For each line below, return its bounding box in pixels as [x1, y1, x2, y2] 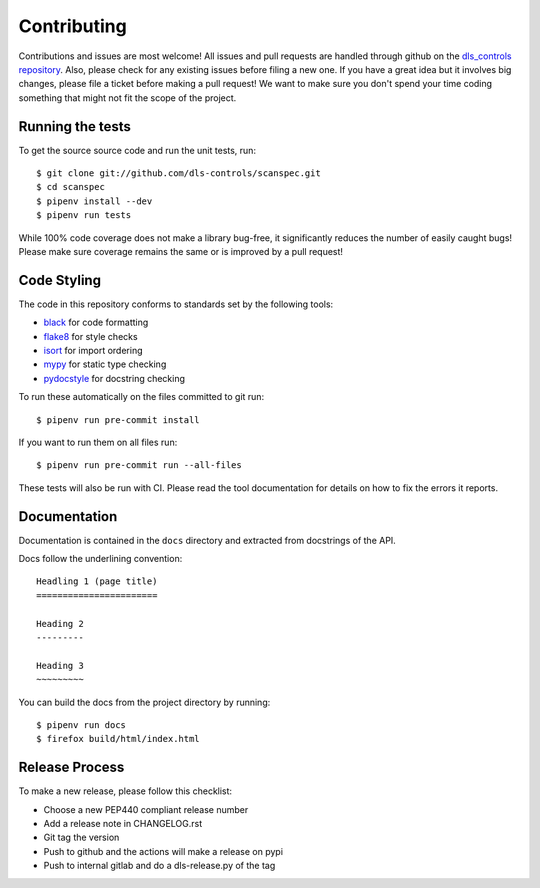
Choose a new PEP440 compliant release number [43, 803, 249, 815]
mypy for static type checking [43, 358, 167, 370]
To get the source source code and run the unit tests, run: [18, 144, 257, 156]
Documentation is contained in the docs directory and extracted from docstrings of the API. [18, 534, 397, 546]
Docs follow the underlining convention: [18, 553, 183, 565]
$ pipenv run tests [36, 210, 132, 221]
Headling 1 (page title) [36, 576, 158, 587]
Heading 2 [36, 618, 84, 629]
